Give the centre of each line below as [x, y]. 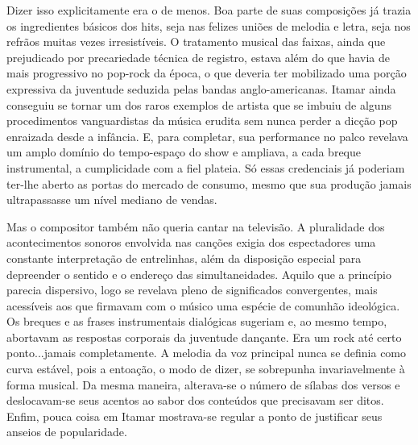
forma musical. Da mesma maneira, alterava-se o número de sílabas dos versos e [203, 384]
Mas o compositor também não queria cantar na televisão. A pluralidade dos [196, 226]
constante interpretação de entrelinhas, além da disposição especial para [184, 258]
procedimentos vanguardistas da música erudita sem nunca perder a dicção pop [202, 121]
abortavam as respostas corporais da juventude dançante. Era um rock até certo [204, 337]
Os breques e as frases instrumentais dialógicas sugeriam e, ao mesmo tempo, [197, 321]
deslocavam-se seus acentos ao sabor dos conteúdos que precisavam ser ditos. [195, 400]
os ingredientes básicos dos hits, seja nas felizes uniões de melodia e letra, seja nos [209, 25]
